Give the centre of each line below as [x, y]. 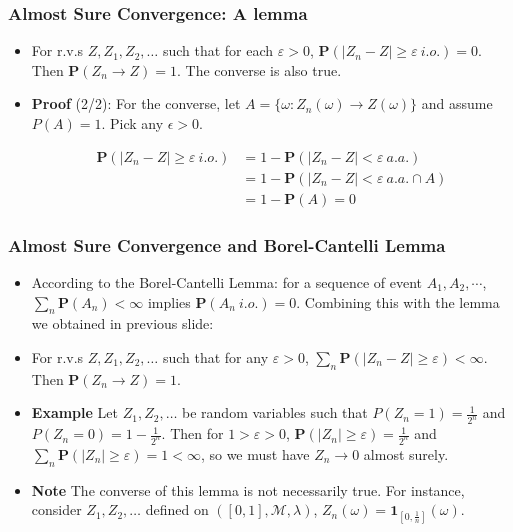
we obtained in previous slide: [122, 323]
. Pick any [132, 123]
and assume [457, 103]
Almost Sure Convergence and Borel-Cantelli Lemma [227, 244]
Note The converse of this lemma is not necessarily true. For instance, [248, 489]
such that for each [218, 50]
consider [56, 509]
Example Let [74, 412]
